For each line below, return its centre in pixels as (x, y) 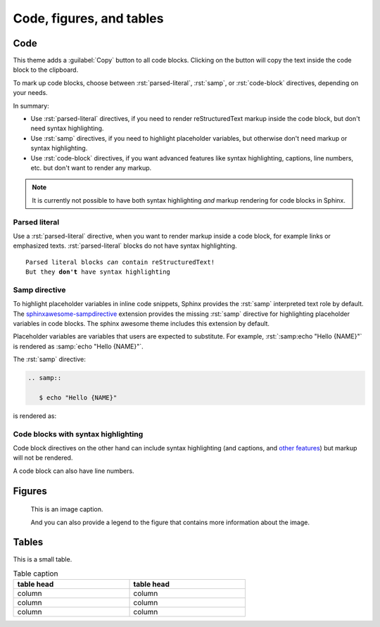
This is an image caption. (67, 509)
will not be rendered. (43, 458)
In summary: (31, 106)
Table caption (36, 574)
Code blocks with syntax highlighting (78, 434)
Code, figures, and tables (88, 18)
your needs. (31, 93)
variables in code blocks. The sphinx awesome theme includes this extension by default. (141, 323)
